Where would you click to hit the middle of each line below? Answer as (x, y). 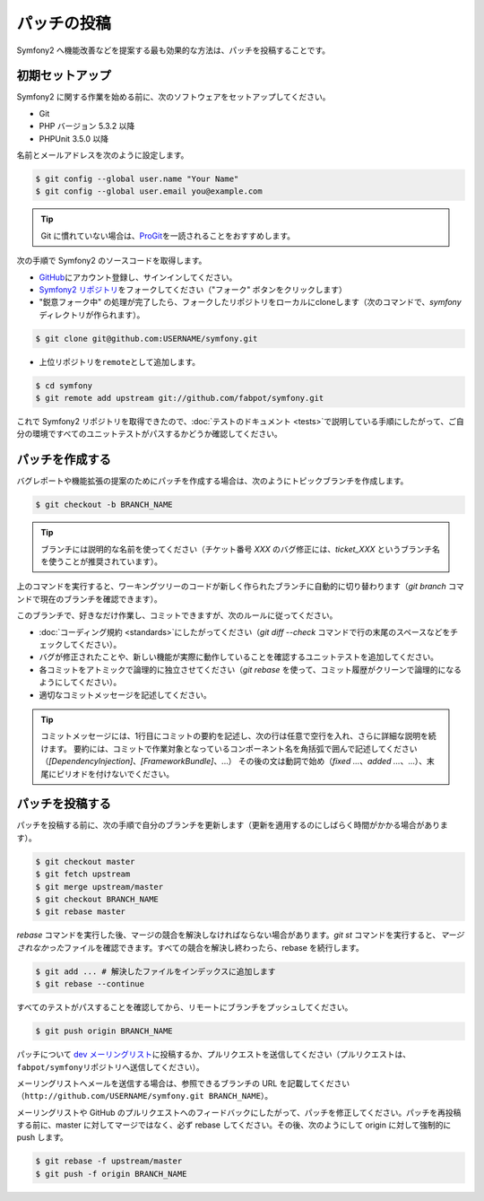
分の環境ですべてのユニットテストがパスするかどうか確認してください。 (149, 434)
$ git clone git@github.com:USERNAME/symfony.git (147, 338)
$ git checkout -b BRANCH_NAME (104, 505)
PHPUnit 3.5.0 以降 (74, 138)
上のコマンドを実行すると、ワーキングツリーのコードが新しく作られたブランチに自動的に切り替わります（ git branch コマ (241, 587)
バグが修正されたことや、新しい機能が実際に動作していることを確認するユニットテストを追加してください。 (239, 657)
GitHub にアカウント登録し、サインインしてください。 (138, 277)
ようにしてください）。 (80, 683)
